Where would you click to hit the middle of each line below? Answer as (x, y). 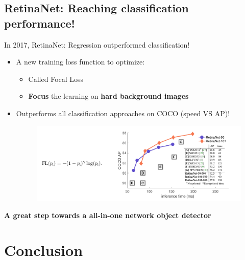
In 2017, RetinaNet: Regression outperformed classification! (97, 44)
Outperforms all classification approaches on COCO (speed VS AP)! (123, 113)
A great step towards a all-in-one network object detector (108, 215)
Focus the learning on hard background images (108, 96)
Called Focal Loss (56, 79)
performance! (40, 23)
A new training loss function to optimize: (80, 62)
